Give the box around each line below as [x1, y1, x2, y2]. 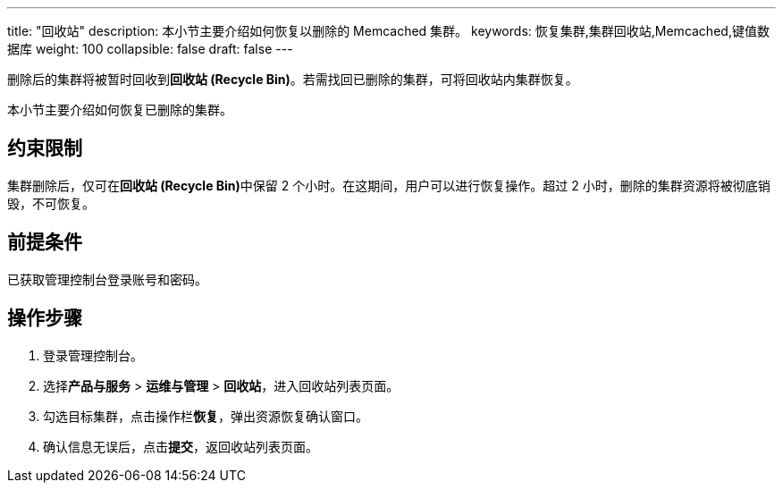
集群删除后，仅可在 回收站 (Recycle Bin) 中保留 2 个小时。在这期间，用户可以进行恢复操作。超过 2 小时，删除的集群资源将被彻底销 [7, 177, 770, 193]
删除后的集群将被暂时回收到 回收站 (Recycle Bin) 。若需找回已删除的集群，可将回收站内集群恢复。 [7, 72, 578, 87]
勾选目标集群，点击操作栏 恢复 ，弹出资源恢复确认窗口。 [43, 408, 368, 424]
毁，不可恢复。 [7, 195, 95, 211]
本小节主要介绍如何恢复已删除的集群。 [7, 102, 232, 117]
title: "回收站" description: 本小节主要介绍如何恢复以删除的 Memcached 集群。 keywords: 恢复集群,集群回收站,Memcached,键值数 [7, 23, 770, 38]
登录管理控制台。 [43, 347, 143, 363]
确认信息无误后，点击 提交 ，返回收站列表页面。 [43, 438, 318, 454]
